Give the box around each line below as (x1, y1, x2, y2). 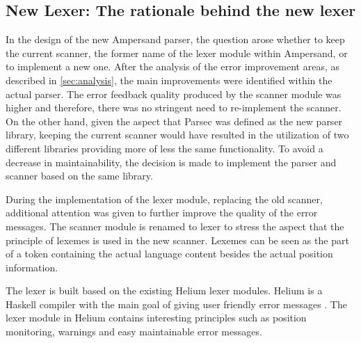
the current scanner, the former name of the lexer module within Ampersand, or (6, 45, 348, 60)
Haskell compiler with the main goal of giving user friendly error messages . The (6, 296, 347, 311)
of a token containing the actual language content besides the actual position (6, 246, 333, 261)
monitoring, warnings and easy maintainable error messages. (6, 324, 262, 339)
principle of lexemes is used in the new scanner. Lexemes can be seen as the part (6, 232, 349, 247)
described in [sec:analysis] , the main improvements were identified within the (6, 72, 332, 87)
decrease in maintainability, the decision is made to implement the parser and (6, 154, 337, 169)
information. (6, 260, 58, 274)
